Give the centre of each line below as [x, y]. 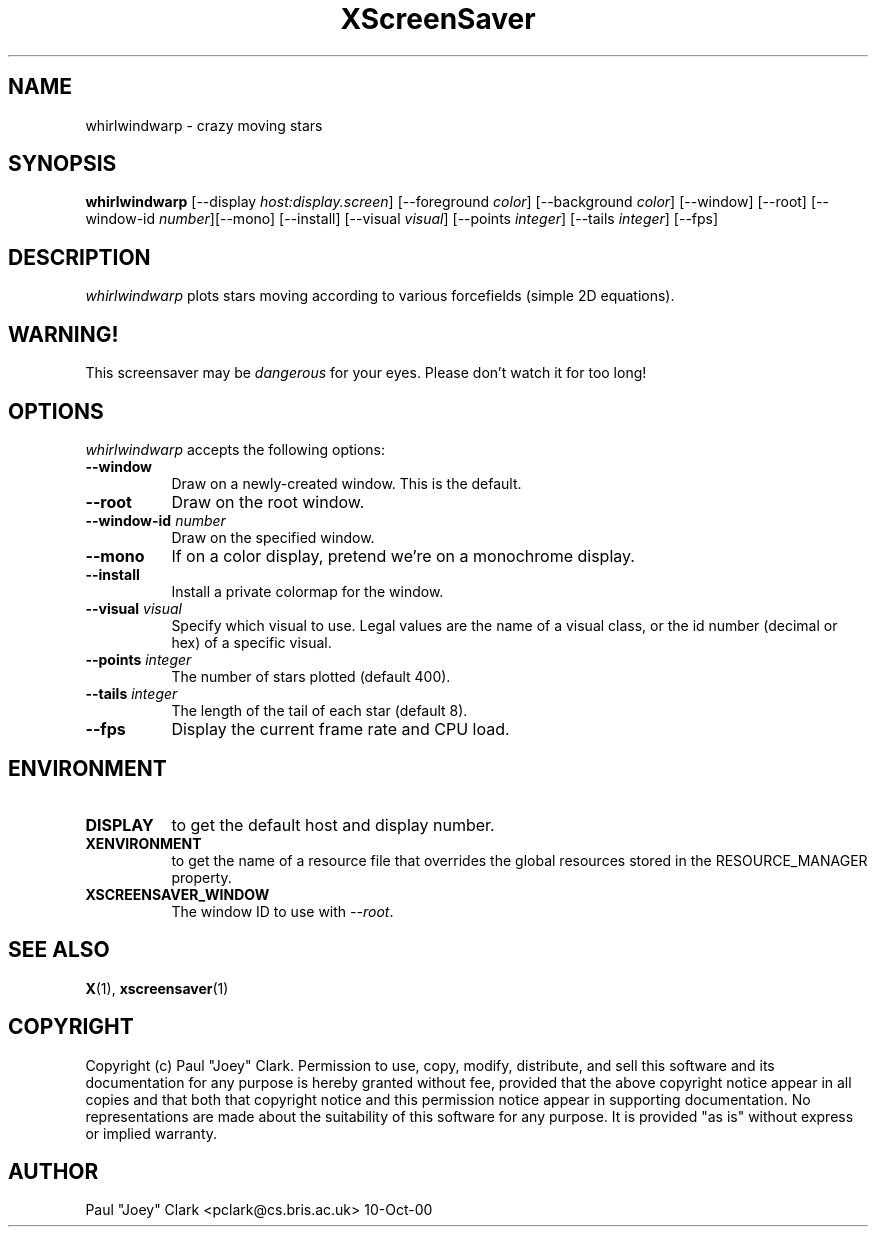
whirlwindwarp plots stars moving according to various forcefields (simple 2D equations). [380, 296]
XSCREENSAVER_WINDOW [177, 894]
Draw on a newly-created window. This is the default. [346, 483]
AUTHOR [53, 1171]
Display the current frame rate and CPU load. [340, 728]
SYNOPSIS [62, 164]
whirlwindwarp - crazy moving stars [204, 125]
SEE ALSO [59, 950]
